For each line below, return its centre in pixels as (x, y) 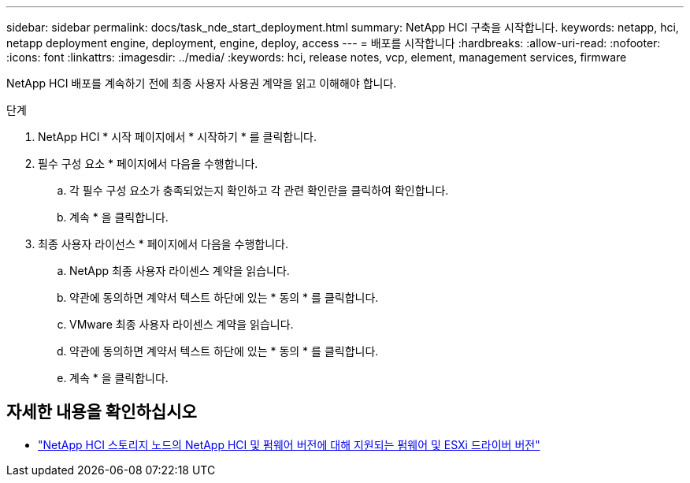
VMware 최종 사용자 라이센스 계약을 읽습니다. (182, 324)
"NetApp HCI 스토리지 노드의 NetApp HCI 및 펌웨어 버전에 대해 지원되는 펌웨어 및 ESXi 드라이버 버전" (289, 444)
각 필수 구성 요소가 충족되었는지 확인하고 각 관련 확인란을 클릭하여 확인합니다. (259, 190)
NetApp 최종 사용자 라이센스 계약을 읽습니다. (180, 271)
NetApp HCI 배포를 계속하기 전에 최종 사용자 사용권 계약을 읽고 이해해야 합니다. (202, 83)
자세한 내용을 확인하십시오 (102, 412)
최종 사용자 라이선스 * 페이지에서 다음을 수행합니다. (163, 244)
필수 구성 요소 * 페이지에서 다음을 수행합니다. (148, 163)
